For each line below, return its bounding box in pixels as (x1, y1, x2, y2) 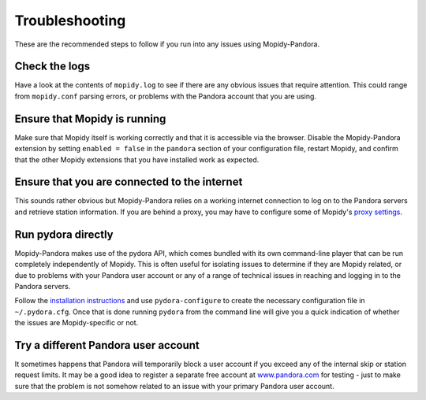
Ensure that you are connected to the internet (14, 176, 243, 189)
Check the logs (14, 60, 91, 73)
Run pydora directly (14, 228, 114, 241)
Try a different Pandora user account (14, 339, 200, 352)
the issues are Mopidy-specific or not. (14, 318, 139, 328)
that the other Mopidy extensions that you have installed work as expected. (14, 154, 260, 165)
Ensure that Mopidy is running (14, 112, 166, 125)
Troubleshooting (14, 12, 126, 29)
